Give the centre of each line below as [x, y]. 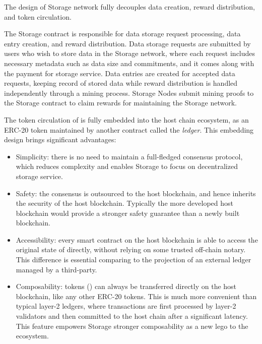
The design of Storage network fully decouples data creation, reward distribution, [129, 7]
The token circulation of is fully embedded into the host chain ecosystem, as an [126, 119]
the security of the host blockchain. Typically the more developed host [124, 203]
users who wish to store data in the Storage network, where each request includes [130, 53]
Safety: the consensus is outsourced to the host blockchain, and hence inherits [136, 193]
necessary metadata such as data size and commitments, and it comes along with [129, 63]
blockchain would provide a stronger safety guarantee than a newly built [128, 213]
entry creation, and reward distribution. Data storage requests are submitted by [127, 43]
